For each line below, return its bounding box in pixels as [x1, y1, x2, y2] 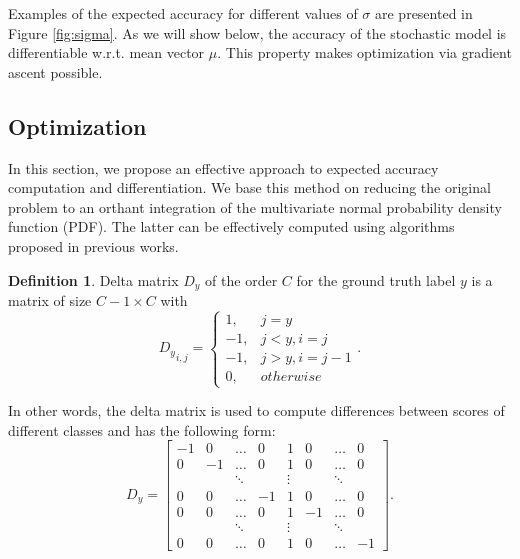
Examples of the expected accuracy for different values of [8, 3, 358, 23]
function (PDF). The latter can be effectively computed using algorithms [8, 216, 455, 237]
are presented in [374, 3, 473, 23]
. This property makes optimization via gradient [217, 42, 512, 63]
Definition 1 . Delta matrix [8, 269, 179, 290]
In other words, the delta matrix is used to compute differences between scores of [8, 400, 505, 421]
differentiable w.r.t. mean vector [8, 42, 205, 63]
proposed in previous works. [8, 235, 179, 256]
